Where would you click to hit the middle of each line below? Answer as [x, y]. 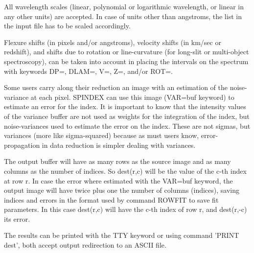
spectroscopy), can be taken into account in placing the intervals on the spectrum [126, 61]
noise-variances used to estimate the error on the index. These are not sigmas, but [127, 126]
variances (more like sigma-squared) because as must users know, [102, 135]
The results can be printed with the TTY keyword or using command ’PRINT [122, 235]
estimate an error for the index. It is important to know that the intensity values [125, 106]
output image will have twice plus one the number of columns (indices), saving [122, 190]
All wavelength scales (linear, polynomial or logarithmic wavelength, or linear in [124, 6]
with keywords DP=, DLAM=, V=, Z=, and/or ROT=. [88, 71]
